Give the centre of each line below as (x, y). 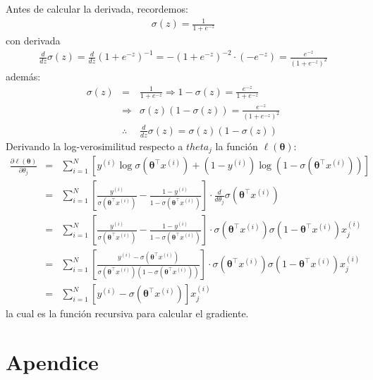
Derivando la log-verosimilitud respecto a (94, 146)
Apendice (52, 362)
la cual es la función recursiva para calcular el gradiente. (127, 313)
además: (23, 76)
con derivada (33, 40)
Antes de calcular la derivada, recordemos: (97, 8)
